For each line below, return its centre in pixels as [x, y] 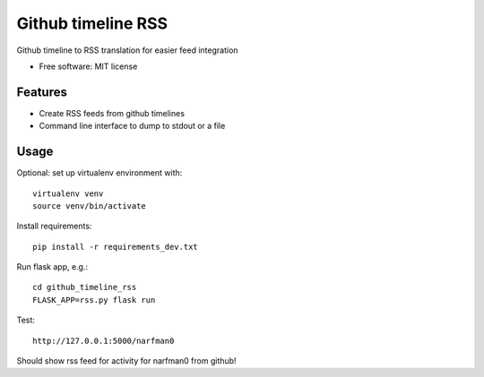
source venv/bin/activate [90, 206]
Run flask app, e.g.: [52, 267]
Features [42, 92]
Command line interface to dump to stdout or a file [132, 126]
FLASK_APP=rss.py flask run [94, 300]
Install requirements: [54, 226]
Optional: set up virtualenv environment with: [99, 173]
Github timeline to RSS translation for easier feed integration [127, 50]
